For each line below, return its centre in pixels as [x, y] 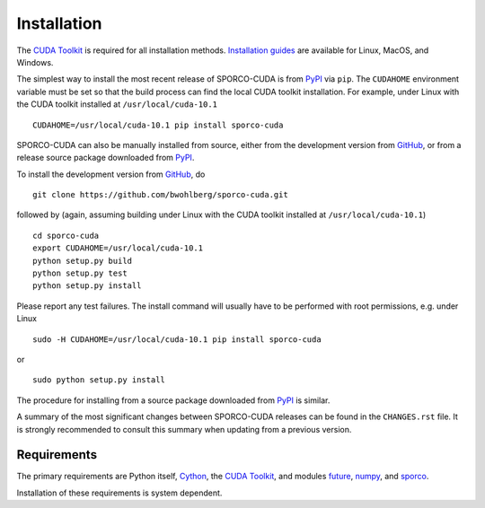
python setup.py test [80, 273]
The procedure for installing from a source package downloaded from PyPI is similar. [173, 400]
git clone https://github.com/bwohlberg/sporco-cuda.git [161, 195]
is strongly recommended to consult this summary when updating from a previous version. [184, 429]
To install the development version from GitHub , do [111, 174]
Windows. [35, 62]
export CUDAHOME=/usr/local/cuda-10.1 [118, 248]
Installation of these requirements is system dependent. [119, 493]
